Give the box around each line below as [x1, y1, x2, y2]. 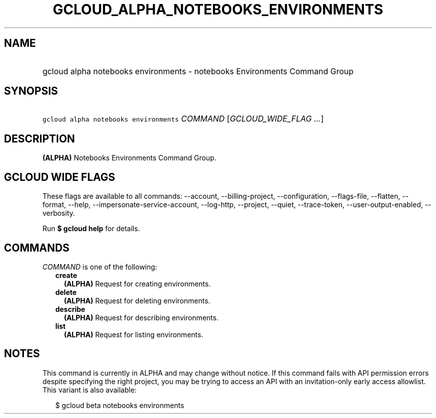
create [55, 271, 77, 279]
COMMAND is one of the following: [42, 262, 157, 271]
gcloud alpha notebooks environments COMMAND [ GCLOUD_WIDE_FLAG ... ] [42, 114, 324, 124]
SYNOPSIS [4, 85, 58, 98]
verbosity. [42, 209, 75, 218]
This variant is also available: [42, 385, 137, 394]
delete [55, 287, 77, 296]
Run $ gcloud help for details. [42, 224, 140, 233]
